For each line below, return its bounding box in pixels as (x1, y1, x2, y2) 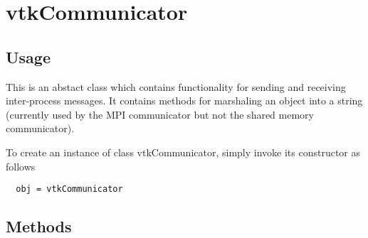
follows (6, 158, 36, 173)
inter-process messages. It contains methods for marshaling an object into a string (6, 93, 363, 108)
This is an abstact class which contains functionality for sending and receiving (6, 79, 346, 94)
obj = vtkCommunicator (16, 184, 123, 195)
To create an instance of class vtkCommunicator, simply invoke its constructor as (6, 144, 361, 159)
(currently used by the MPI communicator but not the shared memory (6, 107, 314, 121)
